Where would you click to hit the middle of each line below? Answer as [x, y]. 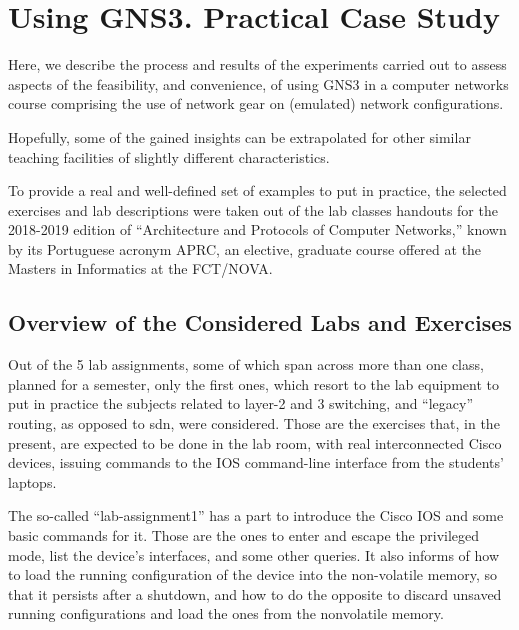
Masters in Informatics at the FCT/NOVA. [140, 268]
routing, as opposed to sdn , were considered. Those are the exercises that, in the [254, 423]
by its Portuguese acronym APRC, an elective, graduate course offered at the [245, 248]
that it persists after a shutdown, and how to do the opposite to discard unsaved [255, 593]
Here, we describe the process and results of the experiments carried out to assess [257, 64]
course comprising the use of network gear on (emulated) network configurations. [256, 103]
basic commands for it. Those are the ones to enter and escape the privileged [244, 535]
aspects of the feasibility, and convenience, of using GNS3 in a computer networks [258, 83]
